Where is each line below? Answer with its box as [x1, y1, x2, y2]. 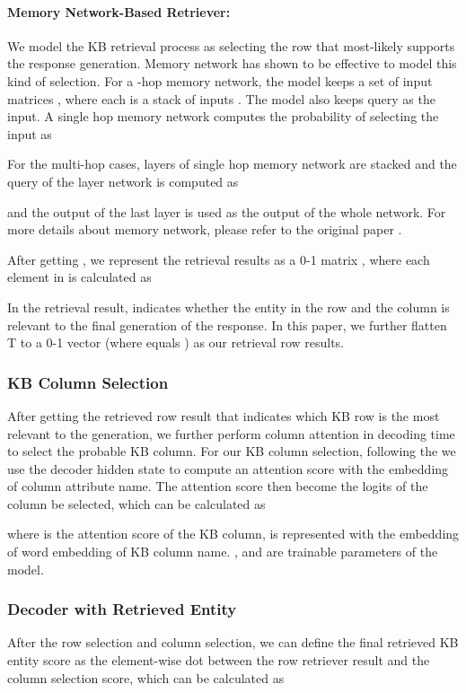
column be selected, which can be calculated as [7, 494, 266, 513]
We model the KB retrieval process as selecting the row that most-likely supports [7, 36, 455, 55]
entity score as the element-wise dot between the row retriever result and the [7, 651, 430, 670]
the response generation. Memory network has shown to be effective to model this [7, 54, 457, 73]
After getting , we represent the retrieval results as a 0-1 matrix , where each [7, 250, 430, 268]
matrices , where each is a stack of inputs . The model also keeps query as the [7, 89, 435, 108]
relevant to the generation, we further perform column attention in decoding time [7, 424, 455, 443]
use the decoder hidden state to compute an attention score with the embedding [7, 459, 449, 478]
